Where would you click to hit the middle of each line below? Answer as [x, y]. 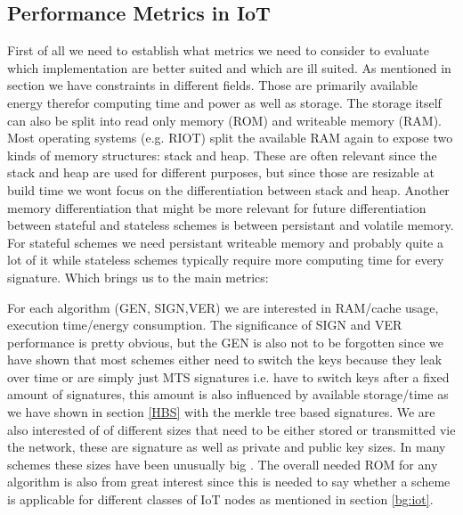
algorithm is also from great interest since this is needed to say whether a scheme [229, 482]
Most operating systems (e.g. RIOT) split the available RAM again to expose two [230, 138]
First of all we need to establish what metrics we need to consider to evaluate [218, 50]
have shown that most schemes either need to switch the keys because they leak [225, 360]
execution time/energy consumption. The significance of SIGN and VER [205, 325]
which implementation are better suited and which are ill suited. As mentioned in [229, 67]
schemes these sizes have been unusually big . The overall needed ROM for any [223, 464]
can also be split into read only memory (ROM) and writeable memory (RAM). [224, 120]
